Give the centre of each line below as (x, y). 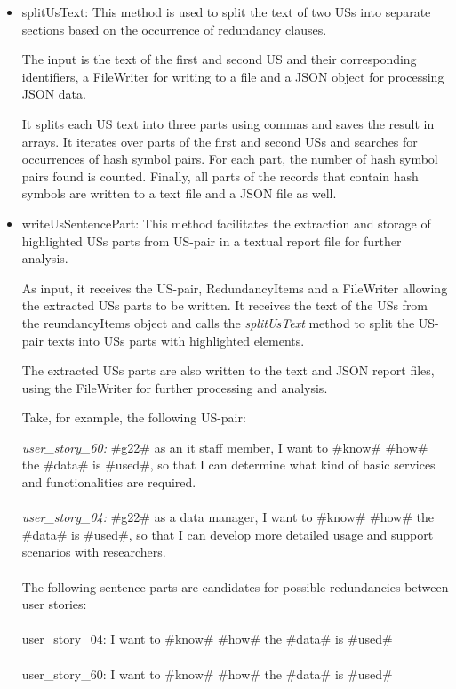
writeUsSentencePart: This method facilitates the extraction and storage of (226, 223)
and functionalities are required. (109, 482)
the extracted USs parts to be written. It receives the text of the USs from (225, 305)
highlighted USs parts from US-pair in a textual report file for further (212, 240)
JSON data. (54, 94)
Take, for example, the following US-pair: (134, 417)
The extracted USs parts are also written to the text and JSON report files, (228, 370)
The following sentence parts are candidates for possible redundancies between (235, 586)
